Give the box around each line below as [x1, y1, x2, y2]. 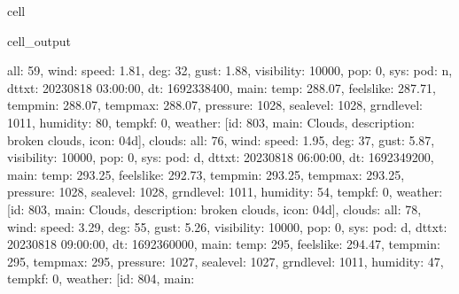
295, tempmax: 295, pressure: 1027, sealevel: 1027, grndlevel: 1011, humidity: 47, [7, 251, 444, 270]
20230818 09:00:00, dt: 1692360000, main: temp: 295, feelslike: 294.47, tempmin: [7, 235, 440, 253]
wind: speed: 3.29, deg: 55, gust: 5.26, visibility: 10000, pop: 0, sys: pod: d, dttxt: [7, 217, 447, 236]
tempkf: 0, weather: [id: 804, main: [7, 269, 195, 288]
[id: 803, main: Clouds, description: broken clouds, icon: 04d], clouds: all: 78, [7, 199, 422, 218]
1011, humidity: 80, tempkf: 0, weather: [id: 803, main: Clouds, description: [7, 112, 415, 131]
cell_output [7, 31, 71, 50]
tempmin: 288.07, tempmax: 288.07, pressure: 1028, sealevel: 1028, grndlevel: [7, 96, 423, 114]
